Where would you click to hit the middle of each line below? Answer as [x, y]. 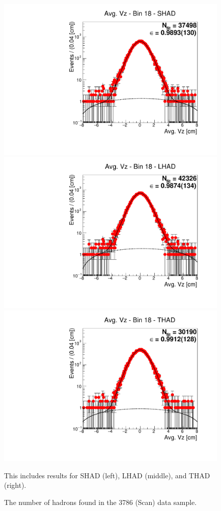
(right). [15, 485]
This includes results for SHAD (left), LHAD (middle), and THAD [107, 475]
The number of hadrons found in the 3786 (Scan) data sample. [100, 502]
